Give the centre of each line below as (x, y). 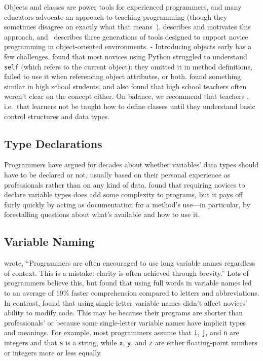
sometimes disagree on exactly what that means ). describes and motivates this (127, 27)
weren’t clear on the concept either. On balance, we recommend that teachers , (126, 96)
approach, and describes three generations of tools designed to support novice (126, 36)
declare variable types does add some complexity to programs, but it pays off (124, 194)
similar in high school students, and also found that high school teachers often (125, 86)
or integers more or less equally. (53, 352)
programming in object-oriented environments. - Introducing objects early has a (128, 46)
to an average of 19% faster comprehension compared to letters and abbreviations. (132, 292)
